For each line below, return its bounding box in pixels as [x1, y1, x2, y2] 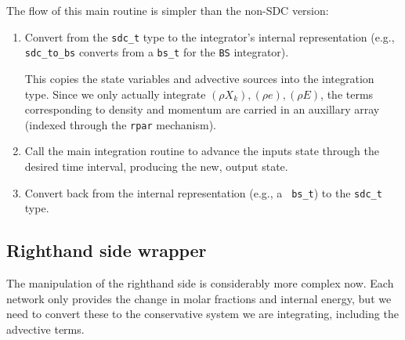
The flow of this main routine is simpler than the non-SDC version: [6, 2, 329, 18]
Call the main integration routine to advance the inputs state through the [24, 143, 379, 159]
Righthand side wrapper [6, 238, 207, 262]
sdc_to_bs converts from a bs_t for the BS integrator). [24, 44, 289, 60]
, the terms [320, 85, 374, 102]
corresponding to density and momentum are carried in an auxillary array [24, 101, 380, 118]
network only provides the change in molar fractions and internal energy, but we [6, 290, 392, 306]
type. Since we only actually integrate [24, 85, 206, 102]
